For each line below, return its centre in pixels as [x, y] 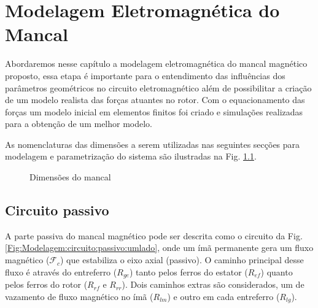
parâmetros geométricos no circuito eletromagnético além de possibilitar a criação [158, 87]
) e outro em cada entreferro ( [223, 296]
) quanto [277, 271]
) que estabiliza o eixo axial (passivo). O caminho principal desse [182, 260]
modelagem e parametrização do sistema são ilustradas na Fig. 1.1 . [131, 156]
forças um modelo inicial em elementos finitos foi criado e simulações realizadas [154, 111]
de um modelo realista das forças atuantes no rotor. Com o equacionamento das [155, 100]
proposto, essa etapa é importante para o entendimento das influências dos [145, 75]
